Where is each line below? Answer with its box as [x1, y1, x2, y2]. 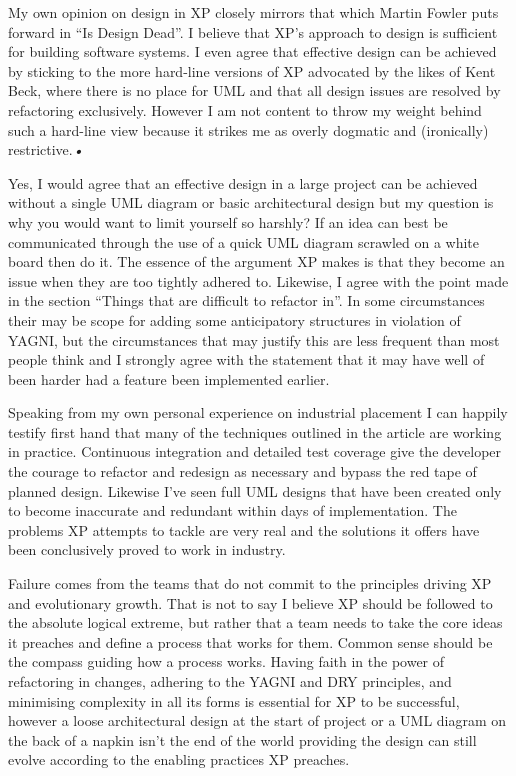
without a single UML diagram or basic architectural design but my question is [8, 192, 494, 213]
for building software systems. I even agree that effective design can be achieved [8, 41, 497, 62]
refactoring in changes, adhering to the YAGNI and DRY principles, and [8, 671, 452, 691]
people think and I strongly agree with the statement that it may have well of [8, 349, 485, 370]
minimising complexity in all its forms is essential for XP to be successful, [8, 690, 460, 711]
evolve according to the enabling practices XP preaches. [8, 749, 350, 770]
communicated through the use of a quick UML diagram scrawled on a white [8, 231, 480, 252]
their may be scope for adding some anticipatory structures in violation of [8, 309, 461, 330]
